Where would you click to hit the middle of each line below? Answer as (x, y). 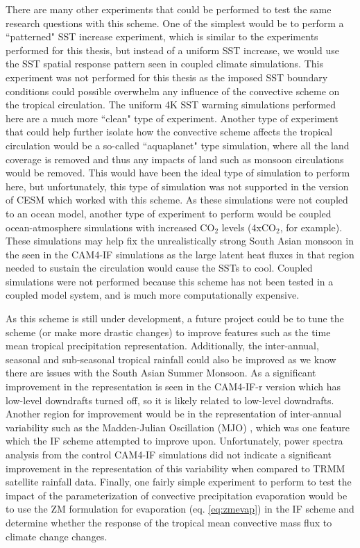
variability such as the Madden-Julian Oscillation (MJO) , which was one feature (178, 427)
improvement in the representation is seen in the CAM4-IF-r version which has (173, 387)
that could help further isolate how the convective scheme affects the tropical (169, 132)
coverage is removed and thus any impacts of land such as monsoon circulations (175, 159)
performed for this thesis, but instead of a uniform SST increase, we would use (172, 50)
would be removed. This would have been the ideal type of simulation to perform (178, 173)
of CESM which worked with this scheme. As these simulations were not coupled (177, 200)
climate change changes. (57, 536)
